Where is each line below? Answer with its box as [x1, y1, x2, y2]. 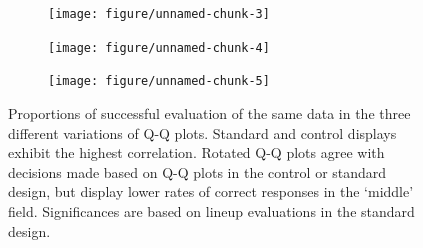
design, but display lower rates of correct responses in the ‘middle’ [8, 181, 414, 202]
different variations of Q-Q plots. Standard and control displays [8, 122, 397, 143]
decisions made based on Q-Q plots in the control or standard [8, 161, 387, 182]
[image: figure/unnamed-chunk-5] [48, 74, 270, 89]
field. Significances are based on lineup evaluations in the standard [8, 200, 415, 221]
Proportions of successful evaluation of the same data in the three [8, 102, 411, 123]
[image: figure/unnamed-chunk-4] [48, 40, 270, 55]
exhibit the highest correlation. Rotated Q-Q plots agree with [8, 142, 385, 163]
